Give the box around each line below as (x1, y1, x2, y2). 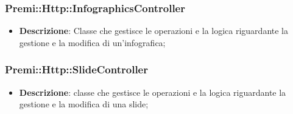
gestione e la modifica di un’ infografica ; (19, 36, 166, 49)
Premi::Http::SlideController (5, 62, 148, 77)
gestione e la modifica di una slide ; (19, 98, 149, 110)
